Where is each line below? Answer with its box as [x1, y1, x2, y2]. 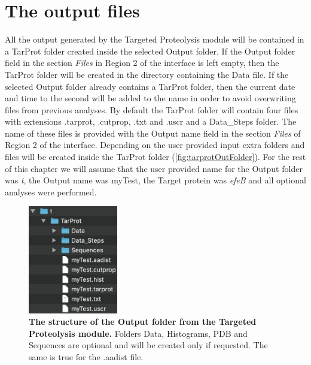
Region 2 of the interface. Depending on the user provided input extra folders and [5, 138, 305, 151]
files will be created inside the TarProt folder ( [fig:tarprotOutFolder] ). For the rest [5, 150, 306, 163]
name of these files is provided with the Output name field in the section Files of [5, 126, 301, 139]
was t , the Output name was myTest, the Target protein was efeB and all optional [5, 174, 306, 186]
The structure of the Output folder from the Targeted [29, 315, 257, 328]
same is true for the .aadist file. [29, 351, 144, 363]
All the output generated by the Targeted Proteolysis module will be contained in [5, 33, 304, 46]
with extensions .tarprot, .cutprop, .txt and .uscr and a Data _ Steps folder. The [5, 115, 297, 128]
